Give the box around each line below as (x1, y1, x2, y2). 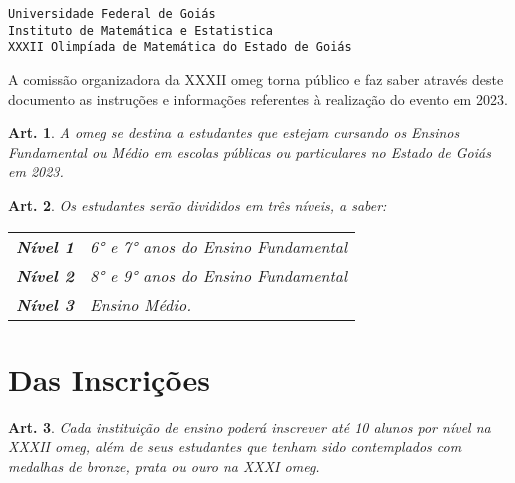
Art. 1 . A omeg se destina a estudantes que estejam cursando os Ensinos (8, 122, 460, 143)
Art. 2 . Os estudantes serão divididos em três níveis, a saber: (8, 194, 387, 215)
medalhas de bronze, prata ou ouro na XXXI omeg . (8, 455, 320, 476)
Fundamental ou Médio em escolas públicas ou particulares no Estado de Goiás (8, 141, 491, 162)
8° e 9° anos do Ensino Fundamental (89, 263, 348, 287)
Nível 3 (16, 292, 74, 316)
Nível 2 (16, 263, 74, 287)
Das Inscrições (8, 358, 210, 399)
